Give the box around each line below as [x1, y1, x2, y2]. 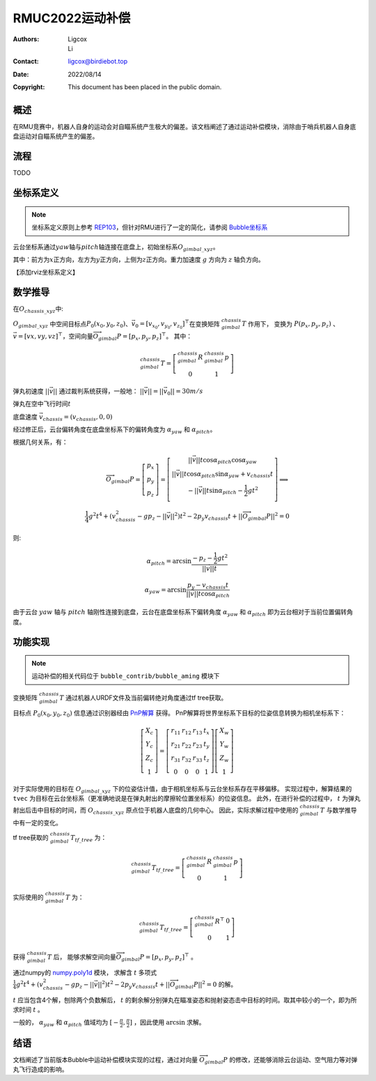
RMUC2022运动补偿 [13, 10, 131, 26]
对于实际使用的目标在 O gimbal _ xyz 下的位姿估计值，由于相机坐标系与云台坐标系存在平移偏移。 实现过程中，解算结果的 [13, 784, 352, 795]
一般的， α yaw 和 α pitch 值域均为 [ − [13, 1018, 119, 1028]
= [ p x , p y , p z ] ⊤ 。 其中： [122, 331, 193, 342]
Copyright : [13, 83, 45, 91]
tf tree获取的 [13, 834, 49, 842]
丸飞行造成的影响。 [13, 1065, 68, 1073]
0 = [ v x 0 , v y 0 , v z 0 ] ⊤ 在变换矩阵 [135, 319, 221, 330]
